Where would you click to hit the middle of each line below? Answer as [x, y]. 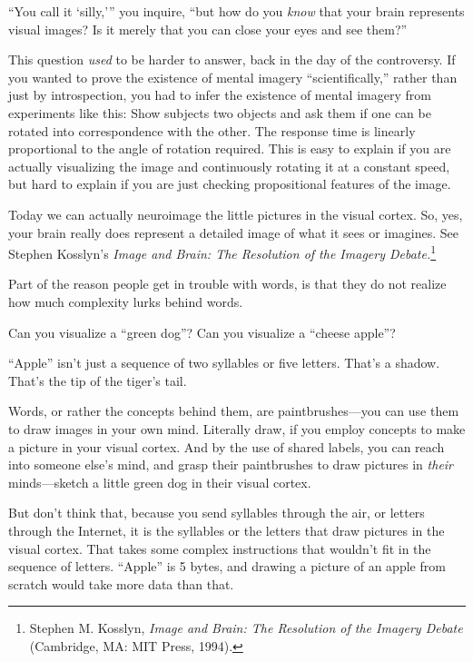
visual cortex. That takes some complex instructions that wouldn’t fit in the [220, 548]
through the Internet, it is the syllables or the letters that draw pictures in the [227, 530]
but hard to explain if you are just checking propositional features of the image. [230, 184]
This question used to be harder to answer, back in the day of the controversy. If [232, 59]
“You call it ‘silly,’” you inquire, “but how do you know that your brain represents [236, 11]
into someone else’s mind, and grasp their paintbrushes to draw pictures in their [231, 464]
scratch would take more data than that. [121, 583]
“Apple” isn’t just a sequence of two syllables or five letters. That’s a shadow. [224, 363]
